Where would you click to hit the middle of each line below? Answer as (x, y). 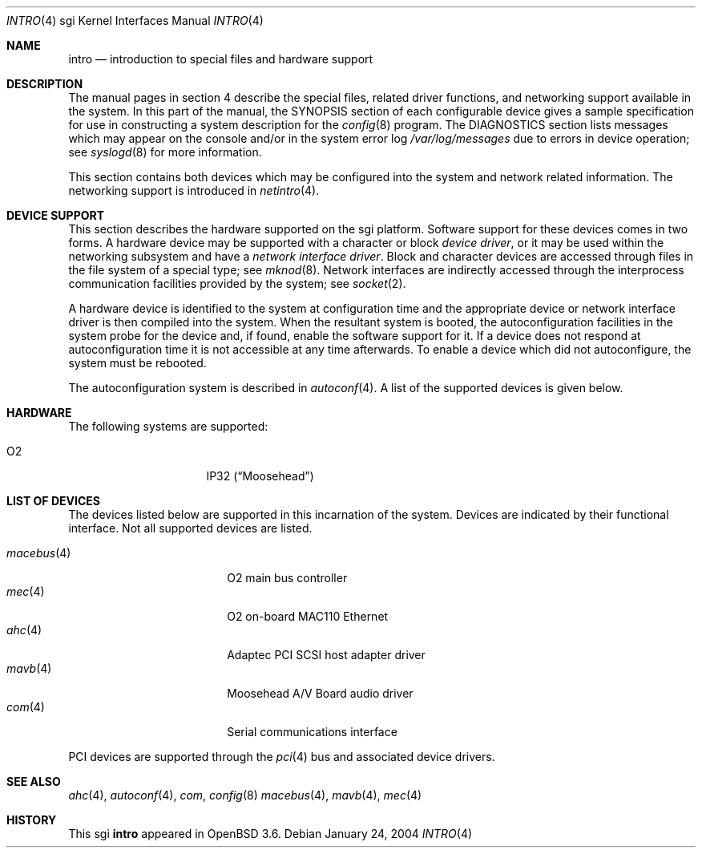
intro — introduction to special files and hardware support (221, 59)
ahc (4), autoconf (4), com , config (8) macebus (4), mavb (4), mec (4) (245, 795)
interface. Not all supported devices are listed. (190, 528)
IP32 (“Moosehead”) (260, 476)
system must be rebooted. (137, 363)
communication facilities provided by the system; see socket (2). (237, 283)
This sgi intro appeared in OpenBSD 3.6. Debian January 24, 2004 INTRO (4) (270, 834)
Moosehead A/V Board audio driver (320, 693)
